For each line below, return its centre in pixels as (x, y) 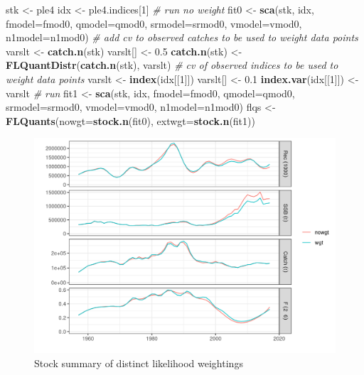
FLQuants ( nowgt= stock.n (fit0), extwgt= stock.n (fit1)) (130, 120)
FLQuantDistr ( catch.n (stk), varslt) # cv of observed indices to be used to (172, 65)
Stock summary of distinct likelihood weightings (139, 363)
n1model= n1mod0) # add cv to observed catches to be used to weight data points (182, 37)
